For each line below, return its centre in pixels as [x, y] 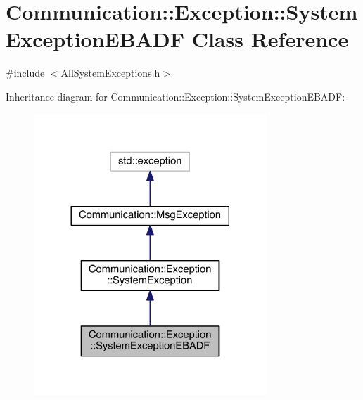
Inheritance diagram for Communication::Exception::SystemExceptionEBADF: [176, 96]
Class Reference [270, 39]
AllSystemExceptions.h [110, 73]
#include [25, 73]
